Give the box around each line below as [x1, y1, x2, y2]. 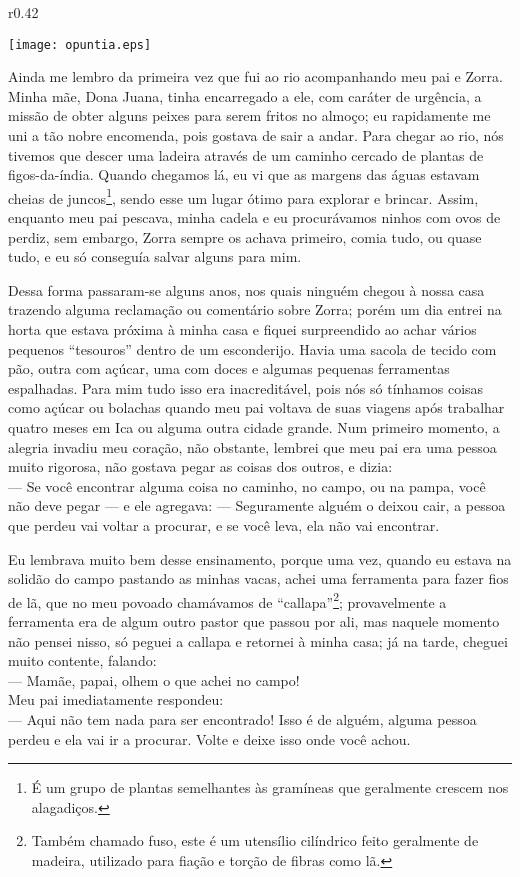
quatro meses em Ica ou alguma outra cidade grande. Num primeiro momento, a [8, 417, 500, 437]
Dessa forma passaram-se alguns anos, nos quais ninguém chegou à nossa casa [8, 279, 485, 300]
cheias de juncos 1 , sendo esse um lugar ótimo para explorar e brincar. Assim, [8, 184, 479, 208]
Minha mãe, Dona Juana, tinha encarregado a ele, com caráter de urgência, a [8, 85, 482, 106]
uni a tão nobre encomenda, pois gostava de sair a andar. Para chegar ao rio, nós [8, 125, 504, 146]
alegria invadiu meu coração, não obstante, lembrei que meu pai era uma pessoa [8, 436, 497, 457]
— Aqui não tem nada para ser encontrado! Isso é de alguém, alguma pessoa [8, 708, 477, 729]
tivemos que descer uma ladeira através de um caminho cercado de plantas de [8, 144, 484, 165]
